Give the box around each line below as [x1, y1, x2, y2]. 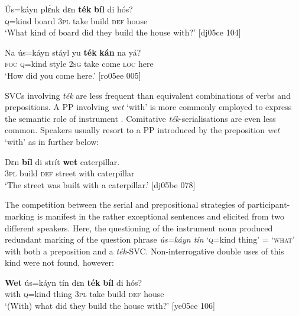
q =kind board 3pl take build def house [5, 14, 148, 27]
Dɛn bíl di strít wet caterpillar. [5, 155, 120, 167]
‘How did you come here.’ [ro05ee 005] [5, 69, 141, 81]
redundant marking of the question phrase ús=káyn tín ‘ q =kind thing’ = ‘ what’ [5, 233, 295, 246]
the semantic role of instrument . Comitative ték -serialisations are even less [5, 112, 276, 124]
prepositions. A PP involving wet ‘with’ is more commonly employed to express [5, 101, 292, 113]
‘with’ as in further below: [5, 135, 99, 147]
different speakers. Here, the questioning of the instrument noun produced [5, 221, 273, 234]
